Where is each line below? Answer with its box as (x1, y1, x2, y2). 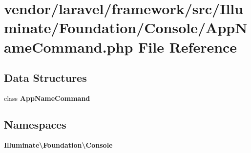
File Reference (138, 37, 237, 57)
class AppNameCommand (4, 93, 90, 103)
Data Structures (4, 70, 87, 85)
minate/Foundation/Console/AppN (4, 18, 248, 38)
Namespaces (4, 116, 66, 132)
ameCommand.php (4, 37, 133, 57)
